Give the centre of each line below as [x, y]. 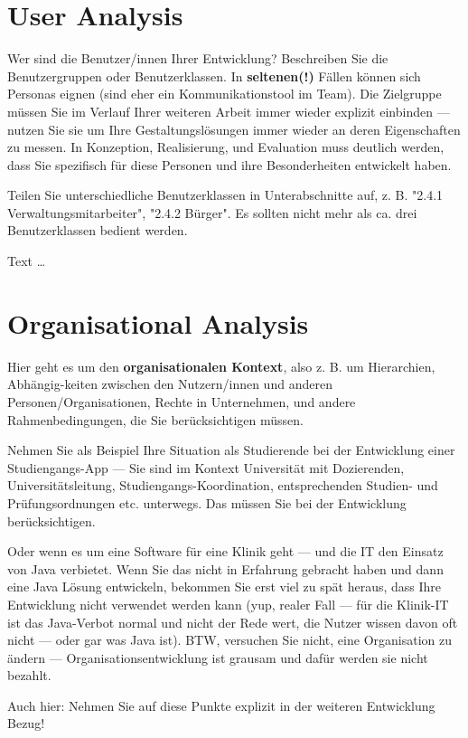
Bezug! [26, 723]
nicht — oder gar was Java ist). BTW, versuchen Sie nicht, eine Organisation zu [229, 640]
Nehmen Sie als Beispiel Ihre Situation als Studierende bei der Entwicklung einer [231, 450]
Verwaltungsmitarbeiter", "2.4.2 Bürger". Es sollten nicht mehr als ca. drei [212, 212]
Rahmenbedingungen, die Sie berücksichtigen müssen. [155, 419]
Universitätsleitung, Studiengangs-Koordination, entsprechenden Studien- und [223, 485]
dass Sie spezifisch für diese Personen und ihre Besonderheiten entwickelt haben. [229, 164]
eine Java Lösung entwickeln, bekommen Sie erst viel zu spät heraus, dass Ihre [225, 587]
